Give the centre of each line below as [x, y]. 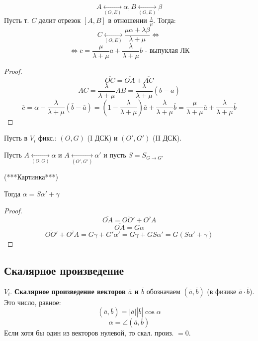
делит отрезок [60, 20]
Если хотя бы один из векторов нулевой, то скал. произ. [89, 333]
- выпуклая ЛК [167, 51]
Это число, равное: [33, 302]
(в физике [222, 291]
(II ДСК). [167, 138]
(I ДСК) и [102, 138]
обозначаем [163, 291]
